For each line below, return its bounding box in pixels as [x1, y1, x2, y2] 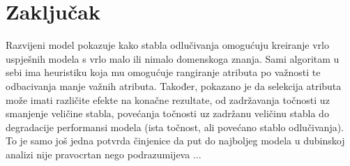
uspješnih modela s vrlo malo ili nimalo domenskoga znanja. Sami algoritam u [6, 51, 340, 66]
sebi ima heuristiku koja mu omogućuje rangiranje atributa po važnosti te [6, 65, 321, 80]
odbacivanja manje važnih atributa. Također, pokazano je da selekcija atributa [6, 78, 342, 93]
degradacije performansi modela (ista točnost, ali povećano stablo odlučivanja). [6, 119, 344, 134]
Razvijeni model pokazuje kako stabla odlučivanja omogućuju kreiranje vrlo [6, 38, 330, 52]
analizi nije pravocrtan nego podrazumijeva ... [6, 146, 201, 161]
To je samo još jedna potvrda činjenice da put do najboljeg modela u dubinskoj [6, 133, 345, 148]
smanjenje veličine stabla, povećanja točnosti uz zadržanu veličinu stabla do [6, 106, 329, 121]
